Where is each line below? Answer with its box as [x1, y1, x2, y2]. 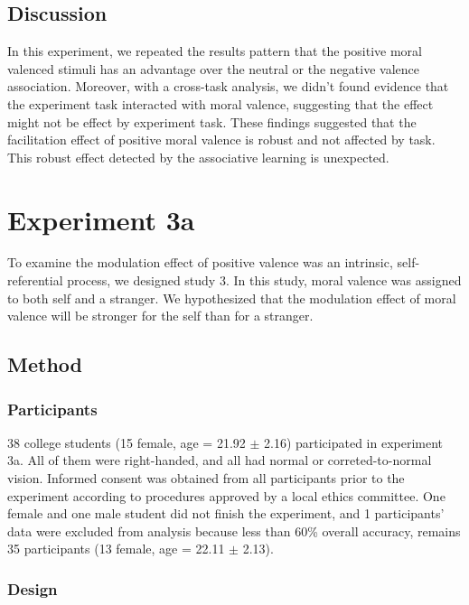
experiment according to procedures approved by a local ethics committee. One [7, 486, 446, 505]
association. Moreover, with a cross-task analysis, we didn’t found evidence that [7, 77, 449, 96]
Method [7, 350, 82, 378]
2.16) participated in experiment [264, 433, 444, 451]
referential [7, 271, 63, 290]
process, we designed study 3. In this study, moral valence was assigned [67, 271, 462, 290]
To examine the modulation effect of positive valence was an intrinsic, [7, 253, 393, 272]
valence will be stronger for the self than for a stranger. [7, 306, 314, 325]
